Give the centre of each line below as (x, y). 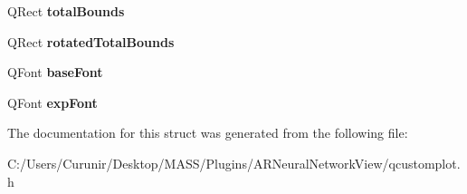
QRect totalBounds (66, 11)
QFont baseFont (55, 72)
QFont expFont (52, 102)
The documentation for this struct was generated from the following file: (208, 133)
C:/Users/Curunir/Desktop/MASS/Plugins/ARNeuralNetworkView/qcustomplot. (234, 163)
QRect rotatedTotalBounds (91, 41)
